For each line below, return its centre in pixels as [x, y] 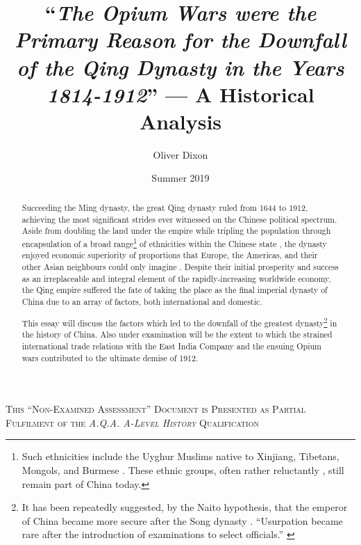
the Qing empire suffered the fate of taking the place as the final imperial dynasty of [175, 290]
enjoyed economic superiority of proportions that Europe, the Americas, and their [170, 255]
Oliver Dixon [180, 154]
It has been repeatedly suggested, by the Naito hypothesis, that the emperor [185, 507]
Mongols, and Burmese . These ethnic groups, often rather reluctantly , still [183, 470]
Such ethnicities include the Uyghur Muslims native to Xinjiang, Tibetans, [180, 456]
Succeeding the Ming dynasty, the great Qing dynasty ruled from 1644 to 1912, [165, 207]
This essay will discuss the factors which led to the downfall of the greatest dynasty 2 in [179, 322]
